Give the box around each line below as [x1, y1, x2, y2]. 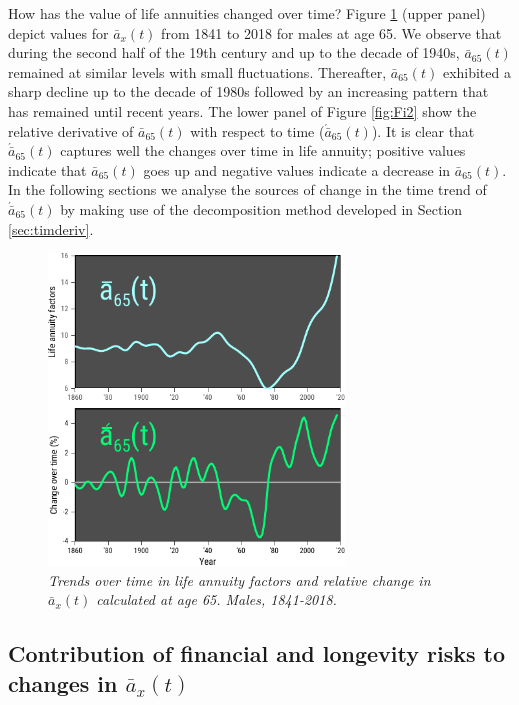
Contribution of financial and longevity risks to [8, 638, 506, 669]
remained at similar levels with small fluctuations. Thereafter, [8, 61, 387, 82]
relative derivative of [8, 120, 134, 141]
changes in [8, 667, 118, 698]
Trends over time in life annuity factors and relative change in [48, 569, 431, 590]
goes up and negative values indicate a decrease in [143, 159, 451, 180]
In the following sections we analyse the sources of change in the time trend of [8, 179, 487, 200]
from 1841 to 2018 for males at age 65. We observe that [161, 22, 502, 43]
